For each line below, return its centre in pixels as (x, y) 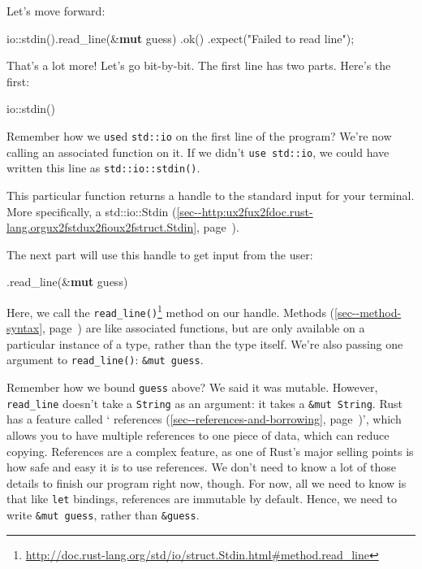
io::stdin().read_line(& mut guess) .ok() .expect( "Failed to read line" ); (181, 38)
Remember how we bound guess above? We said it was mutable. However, (192, 387)
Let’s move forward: (56, 11)
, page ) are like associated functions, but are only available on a (204, 328)
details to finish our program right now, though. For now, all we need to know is (207, 482)
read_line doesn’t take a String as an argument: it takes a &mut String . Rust (205, 403)
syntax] (25, 328)
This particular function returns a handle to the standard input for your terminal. (211, 195)
